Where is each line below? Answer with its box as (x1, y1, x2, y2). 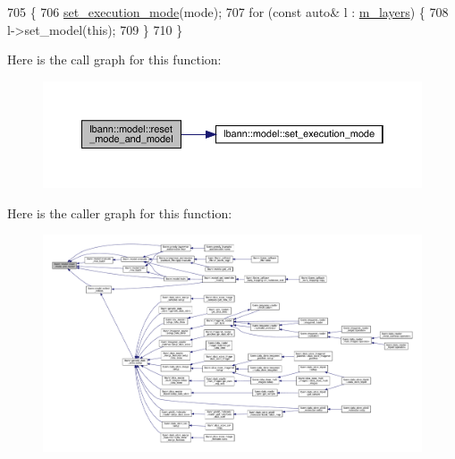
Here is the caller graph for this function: (7, 203, 232, 222)
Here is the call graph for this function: (7, 50, 222, 69)
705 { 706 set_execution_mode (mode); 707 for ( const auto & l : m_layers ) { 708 (7, 3, 449, 21)
